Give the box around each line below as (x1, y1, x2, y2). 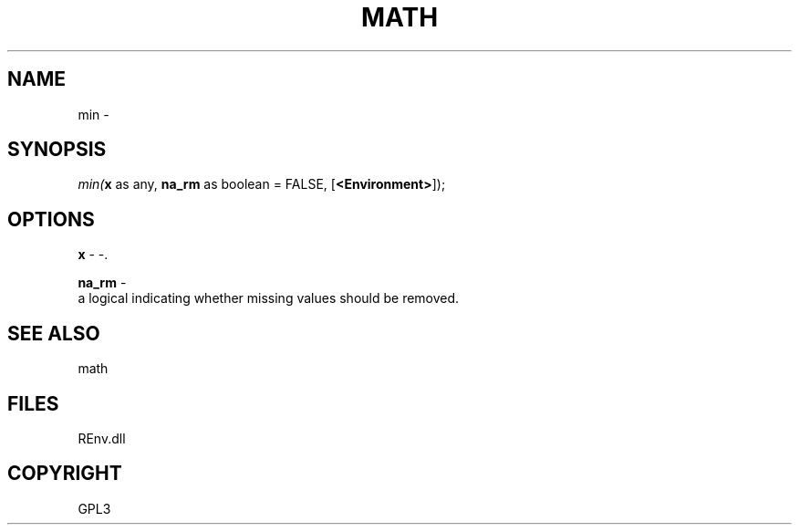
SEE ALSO (7, 321, 100, 345)
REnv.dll (78, 430, 126, 446)
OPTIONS (7, 207, 95, 231)
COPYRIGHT (7, 462, 122, 485)
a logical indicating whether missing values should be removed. (78, 290, 460, 307)
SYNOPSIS (7, 138, 107, 162)
